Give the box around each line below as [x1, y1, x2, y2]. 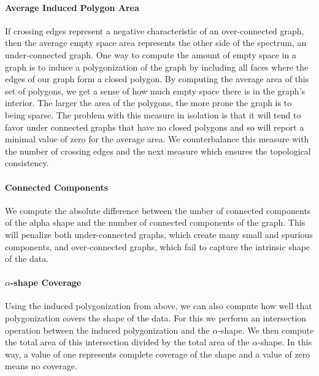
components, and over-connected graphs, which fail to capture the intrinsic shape [5, 240, 310, 253]
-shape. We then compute [218, 323, 314, 336]
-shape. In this [258, 336, 312, 348]
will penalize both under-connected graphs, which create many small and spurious [5, 228, 313, 240]
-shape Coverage [10, 276, 82, 289]
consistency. [5, 156, 49, 169]
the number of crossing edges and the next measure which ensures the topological [5, 144, 311, 157]
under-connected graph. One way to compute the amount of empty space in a [5, 48, 296, 61]
